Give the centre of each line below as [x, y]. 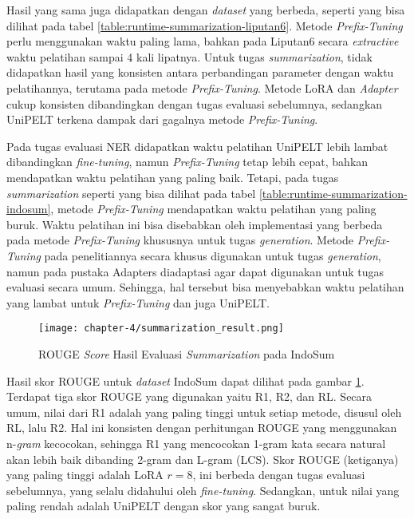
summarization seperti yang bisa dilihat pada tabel [131, 193]
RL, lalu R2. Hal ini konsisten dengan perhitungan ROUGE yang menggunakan [202, 428]
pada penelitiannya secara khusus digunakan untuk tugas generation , [213, 255]
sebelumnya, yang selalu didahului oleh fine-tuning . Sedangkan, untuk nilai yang [203, 490]
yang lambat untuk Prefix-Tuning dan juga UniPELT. [138, 302]
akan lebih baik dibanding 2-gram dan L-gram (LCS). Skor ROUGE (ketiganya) [203, 459]
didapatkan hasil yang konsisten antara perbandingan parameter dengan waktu [200, 72]
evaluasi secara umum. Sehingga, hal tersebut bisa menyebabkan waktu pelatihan [205, 287]
